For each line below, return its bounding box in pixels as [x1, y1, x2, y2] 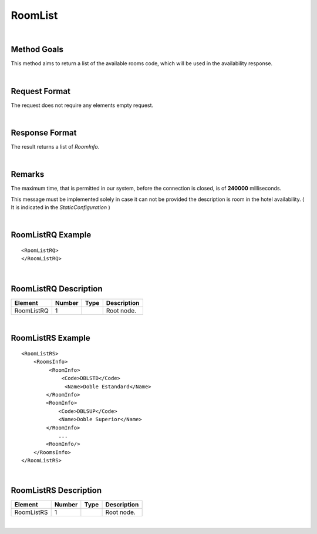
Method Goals [11, 45, 64, 55]
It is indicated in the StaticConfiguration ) [11, 204, 111, 211]
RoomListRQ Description [11, 284, 103, 294]
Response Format [11, 127, 77, 137]
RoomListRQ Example [11, 230, 92, 240]
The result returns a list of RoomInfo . [11, 143, 100, 150]
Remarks [11, 169, 45, 179]
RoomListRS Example [11, 333, 90, 343]
